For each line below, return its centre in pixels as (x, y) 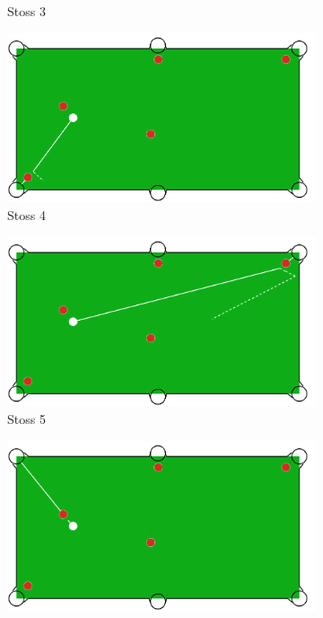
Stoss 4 (26, 215)
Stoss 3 (26, 11)
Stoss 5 (26, 419)
